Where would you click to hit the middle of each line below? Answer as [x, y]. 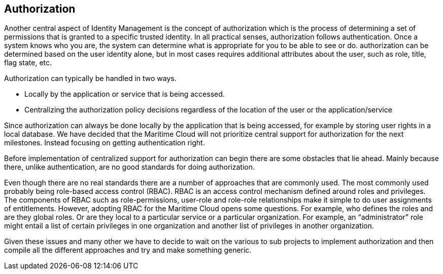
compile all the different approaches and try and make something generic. [128, 250]
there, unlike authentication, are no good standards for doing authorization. [130, 167]
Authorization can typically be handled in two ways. [90, 79]
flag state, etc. [28, 63]
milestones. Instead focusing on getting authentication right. [105, 143]
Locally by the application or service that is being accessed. [125, 94]
